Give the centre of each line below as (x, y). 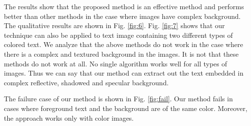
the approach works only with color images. (69, 118)
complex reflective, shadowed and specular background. (86, 82)
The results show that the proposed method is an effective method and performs (124, 6)
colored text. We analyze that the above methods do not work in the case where (124, 44)
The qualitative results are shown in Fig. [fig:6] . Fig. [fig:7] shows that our (115, 25)
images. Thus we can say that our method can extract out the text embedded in (124, 73)
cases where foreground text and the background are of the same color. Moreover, (126, 108)
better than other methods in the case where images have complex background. (122, 16)
